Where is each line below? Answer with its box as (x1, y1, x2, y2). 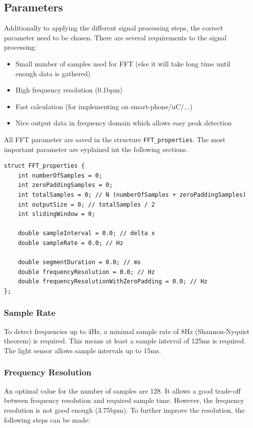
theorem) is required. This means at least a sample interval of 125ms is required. (4, 336, 246, 346)
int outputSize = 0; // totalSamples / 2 (18, 201, 155, 208)
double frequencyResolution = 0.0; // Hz (18, 268, 155, 275)
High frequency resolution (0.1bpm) (15, 85, 123, 95)
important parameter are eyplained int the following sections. (4, 144, 188, 154)
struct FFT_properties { (4, 162, 85, 170)
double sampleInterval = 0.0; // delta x (18, 230, 155, 237)
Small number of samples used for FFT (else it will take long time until (15, 58, 230, 68)
